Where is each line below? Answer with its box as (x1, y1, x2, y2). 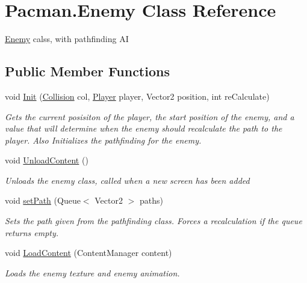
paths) (139, 194, 163, 207)
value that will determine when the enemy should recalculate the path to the (5, 122, 282, 135)
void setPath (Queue (5, 194, 81, 207)
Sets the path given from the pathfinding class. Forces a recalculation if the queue (5, 215, 302, 227)
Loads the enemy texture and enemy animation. (5, 266, 180, 279)
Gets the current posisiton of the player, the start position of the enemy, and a (5, 110, 294, 123)
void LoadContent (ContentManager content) (5, 246, 172, 259)
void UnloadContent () (5, 154, 88, 166)
